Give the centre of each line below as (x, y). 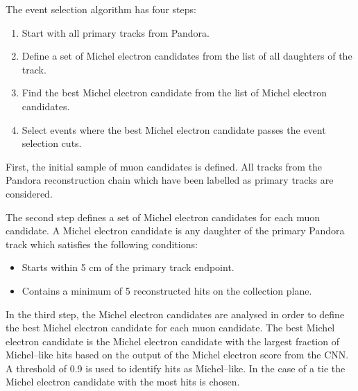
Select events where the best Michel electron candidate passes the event (174, 129)
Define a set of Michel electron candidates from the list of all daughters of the (187, 56)
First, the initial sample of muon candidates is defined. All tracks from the (164, 166)
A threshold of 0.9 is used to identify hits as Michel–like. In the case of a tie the (176, 368)
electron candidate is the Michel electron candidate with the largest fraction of (172, 341)
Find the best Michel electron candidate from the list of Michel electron (174, 93)
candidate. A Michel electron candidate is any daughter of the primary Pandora (175, 231)
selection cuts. (52, 143)
